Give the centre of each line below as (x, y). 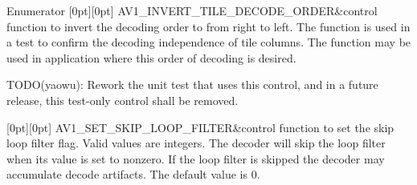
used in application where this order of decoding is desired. (151, 57)
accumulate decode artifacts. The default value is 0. (133, 174)
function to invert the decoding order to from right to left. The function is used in (208, 26)
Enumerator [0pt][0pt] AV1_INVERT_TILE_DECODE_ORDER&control (192, 10)
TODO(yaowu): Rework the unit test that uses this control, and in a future (192, 84)
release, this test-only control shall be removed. (123, 100)
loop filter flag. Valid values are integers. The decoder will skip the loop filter (196, 143)
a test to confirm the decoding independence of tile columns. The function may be (209, 42)
